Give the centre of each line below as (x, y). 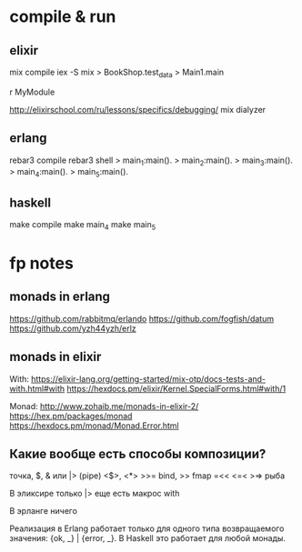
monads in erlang (60, 297)
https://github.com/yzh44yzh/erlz (73, 328)
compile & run (63, 17)
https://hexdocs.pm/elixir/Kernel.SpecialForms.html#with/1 (176, 388)
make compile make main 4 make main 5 (83, 226)
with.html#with (37, 388)
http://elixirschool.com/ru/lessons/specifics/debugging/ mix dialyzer (138, 109)
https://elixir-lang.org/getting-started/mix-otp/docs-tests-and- (149, 378)
